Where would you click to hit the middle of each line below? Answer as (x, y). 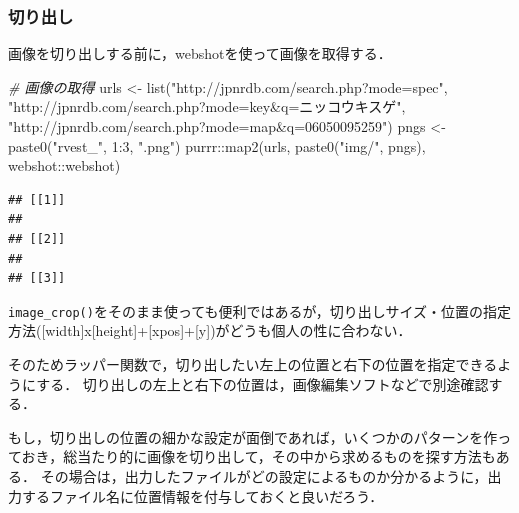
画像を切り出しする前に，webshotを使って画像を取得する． (200, 53)
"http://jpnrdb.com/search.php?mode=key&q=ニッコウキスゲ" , (207, 106)
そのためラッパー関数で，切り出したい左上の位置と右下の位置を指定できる (253, 364)
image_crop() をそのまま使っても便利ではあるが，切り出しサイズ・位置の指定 (259, 310)
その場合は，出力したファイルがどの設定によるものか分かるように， (264, 475)
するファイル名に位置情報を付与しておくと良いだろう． (202, 495)
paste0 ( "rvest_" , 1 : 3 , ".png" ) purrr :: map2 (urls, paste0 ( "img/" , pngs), (217, 145)
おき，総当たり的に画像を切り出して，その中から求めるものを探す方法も (258, 456)
